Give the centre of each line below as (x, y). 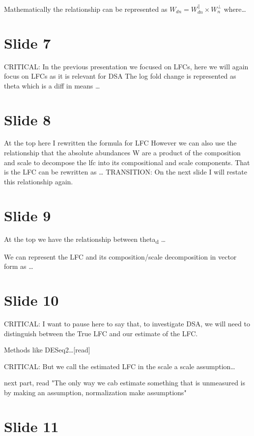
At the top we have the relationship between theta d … (85, 239)
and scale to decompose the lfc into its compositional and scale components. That (127, 162)
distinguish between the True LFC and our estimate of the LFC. (101, 333)
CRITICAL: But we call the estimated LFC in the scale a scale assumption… (120, 366)
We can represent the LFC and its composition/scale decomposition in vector (120, 256)
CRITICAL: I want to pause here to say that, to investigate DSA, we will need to (127, 323)
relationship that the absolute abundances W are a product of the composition (122, 153)
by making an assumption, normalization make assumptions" (95, 392)
